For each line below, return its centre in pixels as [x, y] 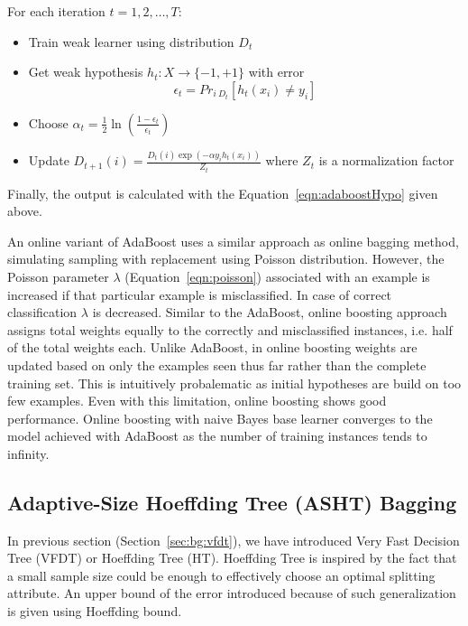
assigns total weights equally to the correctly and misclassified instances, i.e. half [230, 329]
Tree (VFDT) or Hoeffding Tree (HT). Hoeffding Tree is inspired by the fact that [232, 558]
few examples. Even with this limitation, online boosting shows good [197, 401]
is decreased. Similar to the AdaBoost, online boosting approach [270, 312]
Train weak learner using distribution [131, 41]
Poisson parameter [58, 276]
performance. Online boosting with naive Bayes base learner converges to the [220, 418]
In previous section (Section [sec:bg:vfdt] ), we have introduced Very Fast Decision [234, 540]
